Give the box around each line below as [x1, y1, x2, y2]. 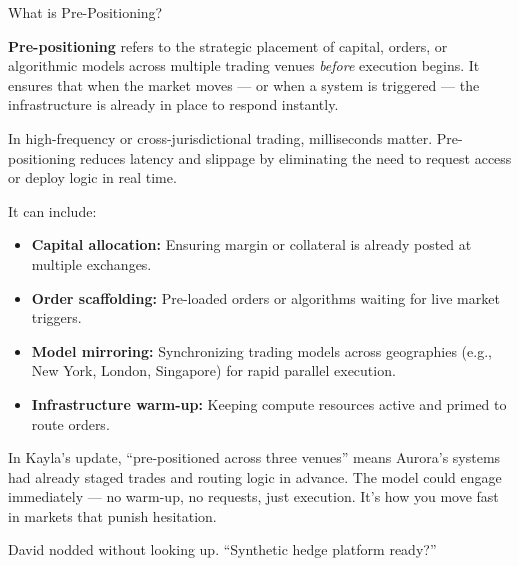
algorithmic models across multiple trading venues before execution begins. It [8, 55, 480, 76]
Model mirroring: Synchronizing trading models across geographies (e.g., [31, 340, 492, 361]
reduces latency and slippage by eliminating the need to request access [80, 147, 512, 168]
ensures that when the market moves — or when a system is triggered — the [8, 74, 480, 95]
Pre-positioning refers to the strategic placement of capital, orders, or [8, 35, 448, 56]
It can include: [8, 200, 97, 221]
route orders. [31, 413, 110, 434]
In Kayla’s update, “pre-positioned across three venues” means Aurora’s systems [8, 447, 501, 468]
